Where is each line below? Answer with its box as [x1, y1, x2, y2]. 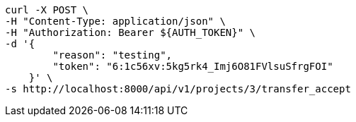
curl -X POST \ [5, 4, 89, 16]
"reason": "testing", [52, 49, 173, 61]
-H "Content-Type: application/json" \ [5, 16, 226, 27]
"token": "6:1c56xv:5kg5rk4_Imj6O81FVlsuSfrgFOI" [52, 61, 333, 72]
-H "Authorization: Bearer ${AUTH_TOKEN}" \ [5, 27, 256, 38]
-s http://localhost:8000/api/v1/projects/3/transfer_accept [5, 83, 351, 94]
